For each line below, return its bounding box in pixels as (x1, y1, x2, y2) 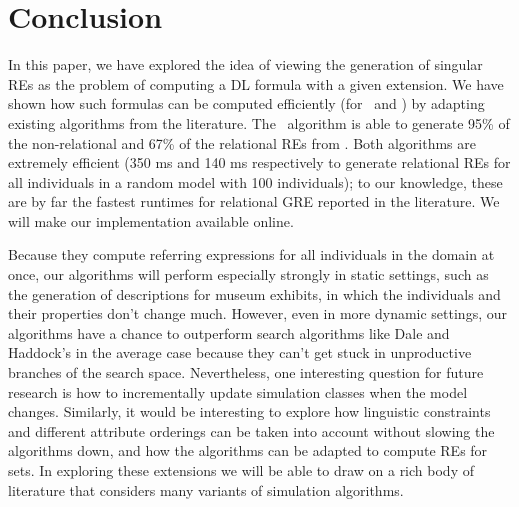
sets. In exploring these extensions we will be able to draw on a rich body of (8, 460, 474, 480)
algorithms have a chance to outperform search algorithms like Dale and (8, 322, 450, 343)
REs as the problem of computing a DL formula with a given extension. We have (8, 73, 504, 94)
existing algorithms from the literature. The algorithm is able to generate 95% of (8, 112, 510, 133)
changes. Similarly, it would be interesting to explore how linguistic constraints (8, 401, 491, 422)
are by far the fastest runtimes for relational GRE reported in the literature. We (8, 191, 500, 212)
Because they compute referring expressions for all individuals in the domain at (8, 244, 495, 265)
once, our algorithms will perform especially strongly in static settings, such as (8, 264, 489, 285)
